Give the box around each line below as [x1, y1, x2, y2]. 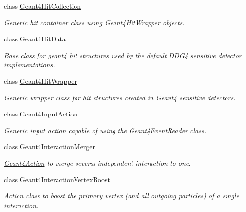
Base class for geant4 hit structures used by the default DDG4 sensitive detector [4, 50, 242, 60]
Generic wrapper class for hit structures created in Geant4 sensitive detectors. [4, 92, 236, 102]
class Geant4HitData [4, 34, 66, 44]
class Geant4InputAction [4, 109, 78, 119]
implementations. [4, 59, 55, 70]
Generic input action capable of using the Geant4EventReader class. [4, 125, 206, 135]
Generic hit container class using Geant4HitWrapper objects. [4, 17, 185, 27]
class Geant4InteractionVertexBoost [4, 174, 110, 184]
